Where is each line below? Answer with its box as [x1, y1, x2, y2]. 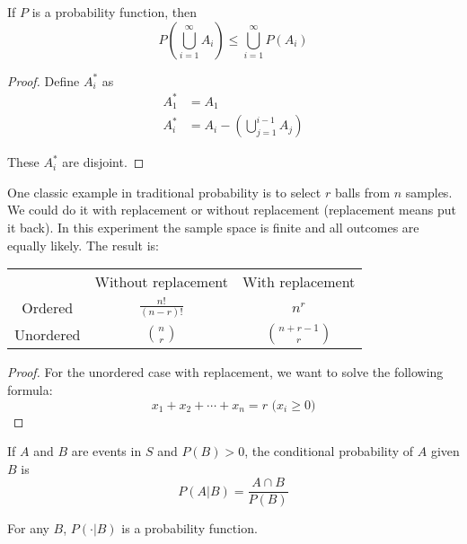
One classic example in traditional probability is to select [7, 182, 322, 201]
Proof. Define [7, 71, 80, 90]
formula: [7, 381, 53, 399]
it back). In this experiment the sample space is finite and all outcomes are [7, 217, 419, 236]
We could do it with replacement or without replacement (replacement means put [7, 200, 456, 219]
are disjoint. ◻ [62, 153, 145, 171]
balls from [334, 182, 391, 201]
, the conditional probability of [244, 442, 414, 461]
